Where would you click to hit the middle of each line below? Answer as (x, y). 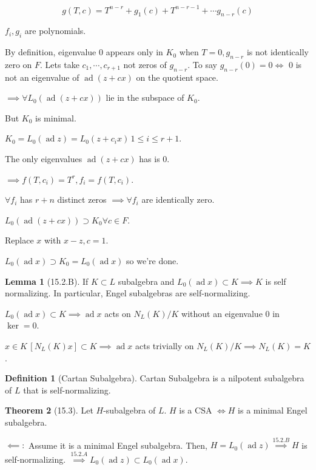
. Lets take (60, 64)
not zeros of (145, 64)
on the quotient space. (177, 77)
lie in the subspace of (145, 97)
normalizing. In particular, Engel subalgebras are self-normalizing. (128, 293)
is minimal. (56, 118)
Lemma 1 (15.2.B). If (47, 281)
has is (150, 159)
